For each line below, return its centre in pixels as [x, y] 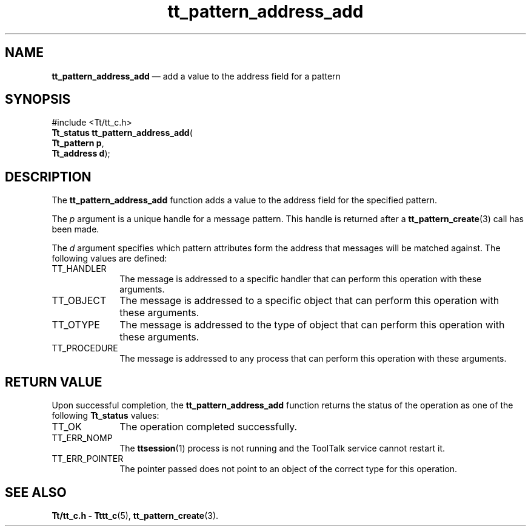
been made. [75, 229]
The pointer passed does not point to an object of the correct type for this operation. [289, 469]
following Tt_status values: [105, 416]
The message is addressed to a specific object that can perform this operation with [309, 301]
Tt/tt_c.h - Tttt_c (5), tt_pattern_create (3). [135, 515]
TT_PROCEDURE [85, 348]
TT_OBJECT [79, 301]
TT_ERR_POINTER [88, 459]
